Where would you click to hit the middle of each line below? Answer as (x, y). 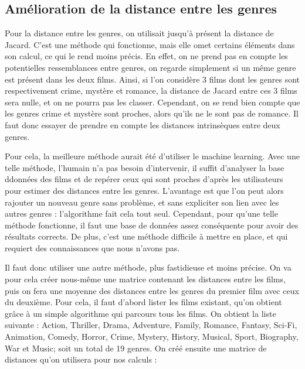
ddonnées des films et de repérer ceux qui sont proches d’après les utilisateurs (144, 179)
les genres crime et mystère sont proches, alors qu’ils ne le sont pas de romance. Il (152, 113)
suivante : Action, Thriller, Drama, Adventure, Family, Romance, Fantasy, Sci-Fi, (151, 325)
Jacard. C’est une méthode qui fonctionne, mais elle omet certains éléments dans (150, 44)
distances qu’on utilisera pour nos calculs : (81, 359)
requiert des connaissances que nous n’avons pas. (92, 247)
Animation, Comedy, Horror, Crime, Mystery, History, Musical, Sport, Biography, (152, 336)
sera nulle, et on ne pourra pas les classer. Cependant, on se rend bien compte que (152, 102)
